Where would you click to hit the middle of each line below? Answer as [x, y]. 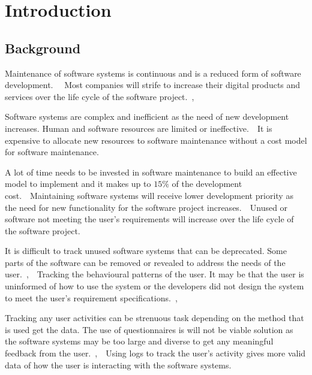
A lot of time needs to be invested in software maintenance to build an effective [151, 172]
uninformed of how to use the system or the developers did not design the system [154, 286]
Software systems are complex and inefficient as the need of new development [147, 117]
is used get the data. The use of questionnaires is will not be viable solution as [149, 329]
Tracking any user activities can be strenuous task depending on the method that [154, 318]
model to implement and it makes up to [78, 184]
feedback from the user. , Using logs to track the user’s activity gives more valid [155, 353]
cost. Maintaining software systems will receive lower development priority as [149, 195]
